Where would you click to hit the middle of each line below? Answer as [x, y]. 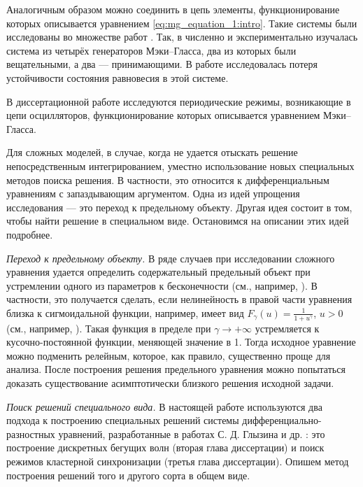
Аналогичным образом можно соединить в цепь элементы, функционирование [173, 9]
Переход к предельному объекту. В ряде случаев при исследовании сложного [171, 258]
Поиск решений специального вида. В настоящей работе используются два [164, 406]
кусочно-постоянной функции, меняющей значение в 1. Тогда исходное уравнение [181, 342]
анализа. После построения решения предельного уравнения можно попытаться [176, 369]
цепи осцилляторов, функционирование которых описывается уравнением [163, 115]
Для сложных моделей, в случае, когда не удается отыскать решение [152, 152]
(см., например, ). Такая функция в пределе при [109, 328]
